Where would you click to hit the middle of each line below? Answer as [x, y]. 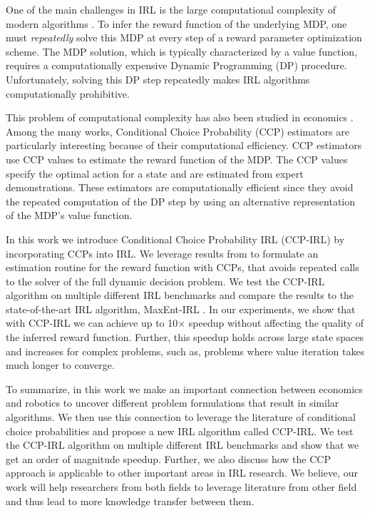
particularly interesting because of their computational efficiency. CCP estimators [184, 145]
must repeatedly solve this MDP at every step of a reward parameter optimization [184, 37]
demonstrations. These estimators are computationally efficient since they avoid [180, 187]
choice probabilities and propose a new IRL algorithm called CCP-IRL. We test [180, 431]
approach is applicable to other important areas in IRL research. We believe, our [182, 473]
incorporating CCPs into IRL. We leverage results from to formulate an [162, 253]
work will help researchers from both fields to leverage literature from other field [181, 487]
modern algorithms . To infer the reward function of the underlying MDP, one [176, 23]
